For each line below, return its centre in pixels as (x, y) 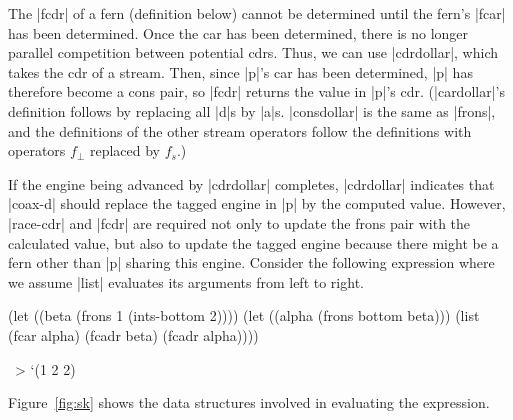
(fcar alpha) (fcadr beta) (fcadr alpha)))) (133, 334)
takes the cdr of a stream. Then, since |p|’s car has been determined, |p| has (240, 71)
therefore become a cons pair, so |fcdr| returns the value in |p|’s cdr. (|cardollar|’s (256, 91)
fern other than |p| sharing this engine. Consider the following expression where (251, 262)
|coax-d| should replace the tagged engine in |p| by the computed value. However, (257, 203)
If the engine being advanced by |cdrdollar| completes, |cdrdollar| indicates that (251, 183)
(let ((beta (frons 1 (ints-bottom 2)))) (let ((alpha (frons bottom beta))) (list (244, 315)
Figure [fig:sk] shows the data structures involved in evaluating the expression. (249, 402)
